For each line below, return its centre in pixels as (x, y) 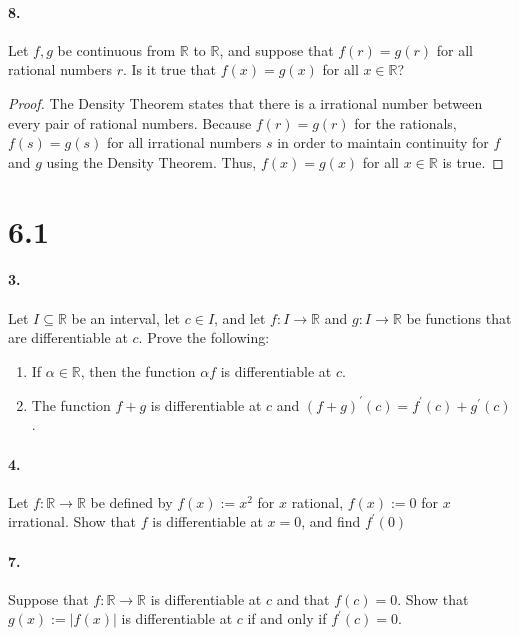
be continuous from (116, 49)
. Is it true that (170, 69)
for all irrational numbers (184, 142)
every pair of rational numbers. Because (130, 122)
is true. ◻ (473, 161)
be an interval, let (126, 317)
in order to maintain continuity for (383, 142)
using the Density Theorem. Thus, (151, 161)
